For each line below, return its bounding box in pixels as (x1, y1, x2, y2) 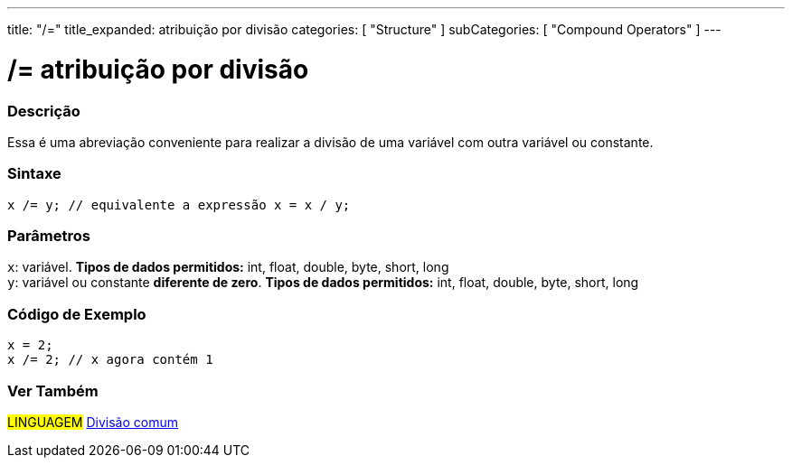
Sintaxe (7, 164, 61, 183)
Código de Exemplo (7, 304, 146, 323)
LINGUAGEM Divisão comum (7, 414, 178, 430)
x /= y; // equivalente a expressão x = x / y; (7, 197, 351, 212)
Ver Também (7, 381, 99, 400)
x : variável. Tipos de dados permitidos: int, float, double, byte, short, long (7, 259, 449, 275)
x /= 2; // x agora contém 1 (7, 352, 213, 367)
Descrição (7, 101, 80, 120)
